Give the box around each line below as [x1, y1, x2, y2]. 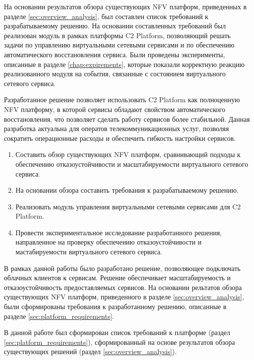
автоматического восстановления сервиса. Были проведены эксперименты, [4, 49, 225, 59]
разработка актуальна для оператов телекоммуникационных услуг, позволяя [4, 123, 229, 134]
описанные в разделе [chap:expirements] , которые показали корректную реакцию [4, 59, 245, 69]
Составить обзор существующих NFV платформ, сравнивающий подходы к [15, 149, 241, 159]
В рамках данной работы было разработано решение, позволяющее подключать [4, 263, 241, 273]
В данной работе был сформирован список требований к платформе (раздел [4, 327, 231, 337]
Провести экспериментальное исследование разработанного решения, [15, 227, 222, 237]
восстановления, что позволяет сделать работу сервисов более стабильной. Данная [4, 113, 250, 124]
